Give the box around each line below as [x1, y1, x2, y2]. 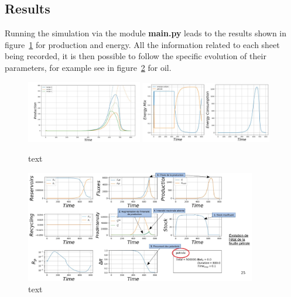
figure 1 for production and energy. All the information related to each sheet [5, 38, 280, 50]
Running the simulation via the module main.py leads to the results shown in [5, 27, 287, 39]
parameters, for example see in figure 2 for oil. [5, 61, 172, 73]
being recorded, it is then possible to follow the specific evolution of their [5, 50, 266, 62]
